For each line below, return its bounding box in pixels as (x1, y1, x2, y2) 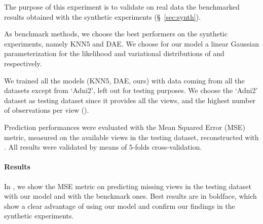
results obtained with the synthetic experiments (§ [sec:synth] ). (4, 11, 201, 22)
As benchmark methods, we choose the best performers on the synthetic (4, 28, 228, 39)
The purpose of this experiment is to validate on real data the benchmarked (4, 2, 240, 12)
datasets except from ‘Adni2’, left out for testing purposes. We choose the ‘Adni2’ (4, 85, 258, 96)
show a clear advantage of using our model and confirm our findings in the (4, 200, 235, 211)
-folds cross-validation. (132, 142, 202, 152)
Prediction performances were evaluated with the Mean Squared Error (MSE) (4, 121, 245, 132)
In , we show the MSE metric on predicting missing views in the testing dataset (4, 181, 251, 191)
